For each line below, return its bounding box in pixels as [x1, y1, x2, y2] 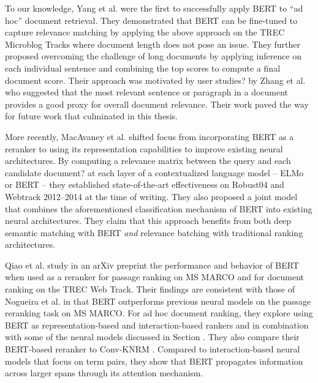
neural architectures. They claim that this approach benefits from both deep [5, 214, 292, 227]
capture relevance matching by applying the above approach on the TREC [5, 26, 285, 39]
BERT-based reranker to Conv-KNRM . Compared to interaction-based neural [5, 343, 300, 355]
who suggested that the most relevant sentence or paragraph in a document [5, 86, 289, 99]
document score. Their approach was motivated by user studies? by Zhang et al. [5, 73, 306, 86]
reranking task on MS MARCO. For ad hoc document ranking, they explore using [5, 307, 313, 319]
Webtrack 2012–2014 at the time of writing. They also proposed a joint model [5, 190, 298, 203]
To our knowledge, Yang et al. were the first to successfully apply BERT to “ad [5, 2, 303, 14]
